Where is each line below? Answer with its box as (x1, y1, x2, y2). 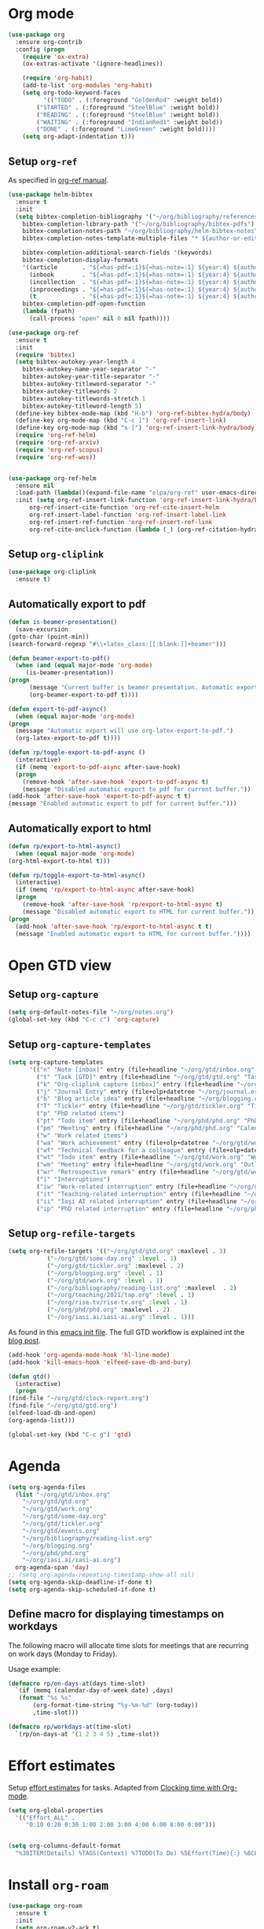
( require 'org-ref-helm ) (15, 431, 97, 439)
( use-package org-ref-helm (8, 474, 97, 482)
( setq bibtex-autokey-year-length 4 (15, 358, 135, 366)
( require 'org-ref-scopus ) (15, 445, 104, 453)
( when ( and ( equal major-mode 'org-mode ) (15, 662, 153, 670)
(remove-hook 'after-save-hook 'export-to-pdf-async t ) (22, 778, 210, 785)
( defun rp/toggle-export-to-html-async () (8, 871, 146, 879)
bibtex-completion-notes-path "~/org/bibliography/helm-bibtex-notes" (22, 227, 258, 235)
